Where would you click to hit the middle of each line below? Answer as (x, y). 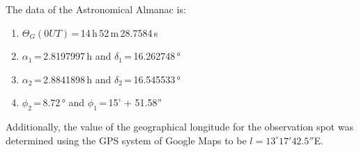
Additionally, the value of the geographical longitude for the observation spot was (179, 127)
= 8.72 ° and (59, 102)
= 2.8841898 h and (72, 79)
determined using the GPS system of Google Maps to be (126, 140)
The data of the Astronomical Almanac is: (96, 9)
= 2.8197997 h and (72, 56)
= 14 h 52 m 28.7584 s (115, 32)
